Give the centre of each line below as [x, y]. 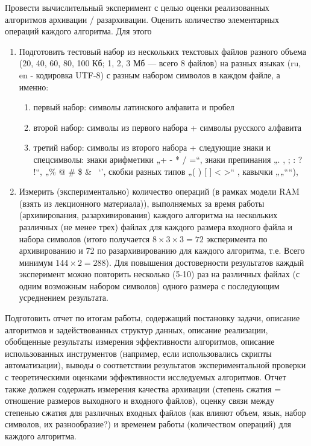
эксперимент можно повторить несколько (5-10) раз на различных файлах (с [159, 274]
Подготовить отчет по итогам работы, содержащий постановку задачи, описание [152, 318]
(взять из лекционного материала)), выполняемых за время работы [142, 203]
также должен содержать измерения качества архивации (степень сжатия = [143, 388]
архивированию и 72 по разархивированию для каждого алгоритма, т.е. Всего [162, 250]
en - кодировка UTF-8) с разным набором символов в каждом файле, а [149, 74]
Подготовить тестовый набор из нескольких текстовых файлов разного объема [162, 51]
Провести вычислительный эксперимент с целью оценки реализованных [137, 7]
